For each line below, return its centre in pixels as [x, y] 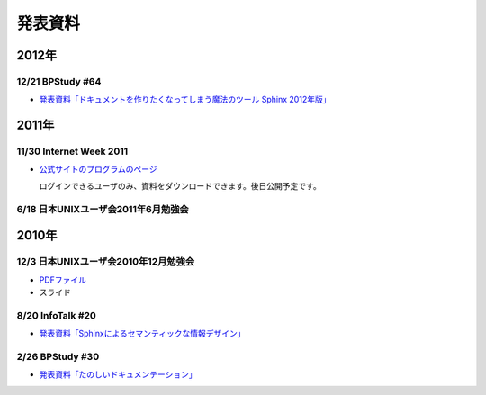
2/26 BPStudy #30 [58, 356]
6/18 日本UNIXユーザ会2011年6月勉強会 [103, 209]
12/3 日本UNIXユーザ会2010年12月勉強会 [106, 262]
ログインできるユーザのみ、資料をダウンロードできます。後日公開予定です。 [180, 185]
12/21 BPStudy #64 [59, 81]
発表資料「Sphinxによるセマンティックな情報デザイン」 [142, 334]
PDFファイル [63, 280]
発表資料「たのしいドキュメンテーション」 [118, 374]
